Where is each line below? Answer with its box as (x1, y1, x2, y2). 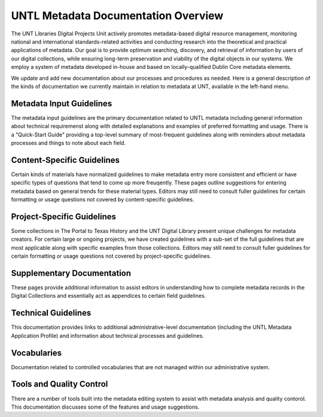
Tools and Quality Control (11, 379, 108, 389)
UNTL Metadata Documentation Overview (11, 9, 224, 22)
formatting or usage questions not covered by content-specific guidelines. (11, 196, 194, 203)
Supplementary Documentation (11, 268, 132, 278)
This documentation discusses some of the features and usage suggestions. (11, 403, 200, 410)
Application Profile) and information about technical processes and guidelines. (11, 332, 205, 339)
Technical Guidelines (11, 308, 92, 318)
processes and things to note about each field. (11, 139, 126, 146)
